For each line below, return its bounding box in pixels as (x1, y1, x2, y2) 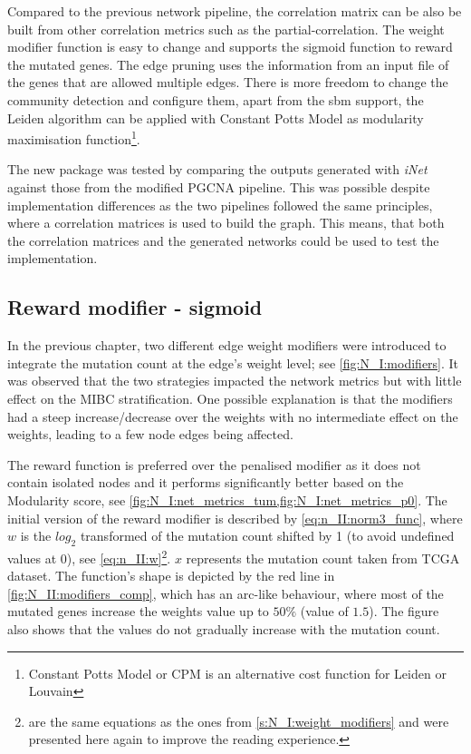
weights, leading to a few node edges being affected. (7, 425, 293, 444)
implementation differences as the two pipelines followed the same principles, (7, 195, 433, 214)
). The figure (369, 602, 439, 621)
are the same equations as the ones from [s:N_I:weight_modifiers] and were (28, 711, 449, 730)
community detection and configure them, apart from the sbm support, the (7, 90, 424, 109)
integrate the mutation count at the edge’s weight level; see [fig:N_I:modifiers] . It (7, 353, 459, 372)
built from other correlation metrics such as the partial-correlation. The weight (7, 19, 445, 38)
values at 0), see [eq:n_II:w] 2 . (7, 545, 171, 567)
